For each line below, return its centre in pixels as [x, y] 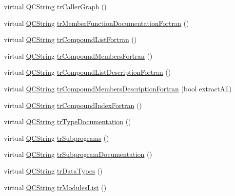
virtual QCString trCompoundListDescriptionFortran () [88, 72]
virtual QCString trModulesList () [55, 187]
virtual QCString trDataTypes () [53, 170]
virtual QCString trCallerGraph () [55, 6]
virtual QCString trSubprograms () [57, 138]
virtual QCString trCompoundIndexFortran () [73, 105]
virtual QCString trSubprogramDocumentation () [78, 154]
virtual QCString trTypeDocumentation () [68, 121]
